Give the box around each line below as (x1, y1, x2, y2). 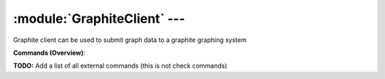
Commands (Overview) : (13, 48, 86, 57)
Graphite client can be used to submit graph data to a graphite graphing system (13, 36, 247, 44)
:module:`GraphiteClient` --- (13, 11, 185, 26)
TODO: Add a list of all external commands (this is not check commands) (13, 61, 227, 70)
